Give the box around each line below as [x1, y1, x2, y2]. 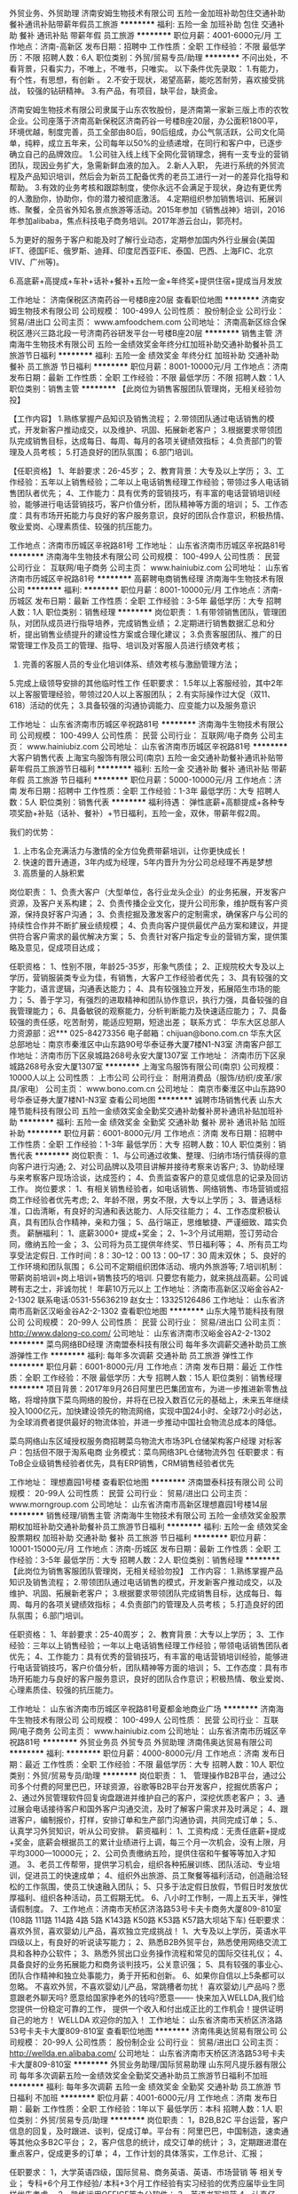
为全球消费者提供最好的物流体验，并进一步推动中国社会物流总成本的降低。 [9, 1417, 281, 1427]
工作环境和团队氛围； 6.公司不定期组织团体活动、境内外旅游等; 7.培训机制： [9, 1261, 286, 1271]
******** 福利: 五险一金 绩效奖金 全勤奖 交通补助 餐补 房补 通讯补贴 [19, 1117, 269, 1127]
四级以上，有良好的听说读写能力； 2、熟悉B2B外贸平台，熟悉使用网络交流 [9, 1937, 280, 1947]
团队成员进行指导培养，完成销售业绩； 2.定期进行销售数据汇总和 [32, 618, 268, 629]
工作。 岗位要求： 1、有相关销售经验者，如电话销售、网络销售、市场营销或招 [9, 1183, 289, 1194]
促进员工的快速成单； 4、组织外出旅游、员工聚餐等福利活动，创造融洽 [24, 1870, 281, 1880]
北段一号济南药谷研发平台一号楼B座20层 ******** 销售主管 [55, 328, 273, 338]
